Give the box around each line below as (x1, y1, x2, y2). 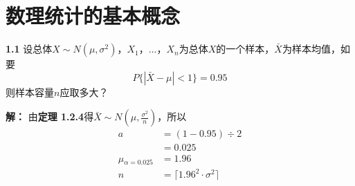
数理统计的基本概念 (6, 1, 181, 30)
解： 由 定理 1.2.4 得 (6, 109, 94, 124)
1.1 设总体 (6, 41, 53, 56)
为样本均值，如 (282, 41, 350, 56)
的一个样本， (216, 41, 275, 56)
